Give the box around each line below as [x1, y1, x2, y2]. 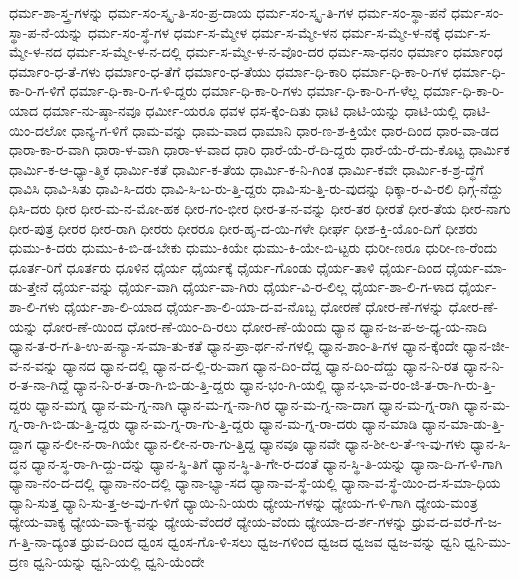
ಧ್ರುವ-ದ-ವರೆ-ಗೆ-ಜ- [411, 511, 502, 532]
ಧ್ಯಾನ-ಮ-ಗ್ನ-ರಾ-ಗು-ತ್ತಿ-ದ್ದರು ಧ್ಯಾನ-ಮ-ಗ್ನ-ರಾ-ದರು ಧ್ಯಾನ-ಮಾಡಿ [124, 413, 418, 434]
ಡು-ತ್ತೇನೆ [9, 276, 49, 297]
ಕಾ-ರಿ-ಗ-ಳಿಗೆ [9, 80, 65, 101]
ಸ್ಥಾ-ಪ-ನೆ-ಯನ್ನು [9, 21, 84, 42]
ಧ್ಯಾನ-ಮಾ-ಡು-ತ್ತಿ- [422, 413, 505, 434]
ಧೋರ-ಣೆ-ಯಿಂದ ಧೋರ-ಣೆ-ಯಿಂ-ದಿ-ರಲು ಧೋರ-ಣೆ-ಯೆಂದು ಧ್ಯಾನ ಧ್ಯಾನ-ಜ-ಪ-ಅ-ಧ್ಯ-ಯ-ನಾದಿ [42, 315, 487, 336]
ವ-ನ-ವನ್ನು [9, 354, 59, 375]
